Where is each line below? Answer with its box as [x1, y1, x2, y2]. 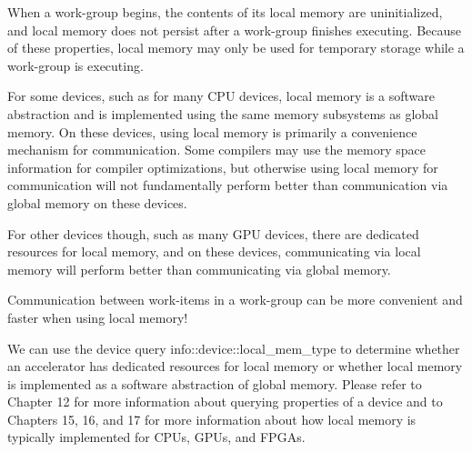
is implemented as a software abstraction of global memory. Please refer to [7, 374, 422, 393]
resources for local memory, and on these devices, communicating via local [7, 242, 421, 261]
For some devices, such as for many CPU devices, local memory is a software [7, 86, 435, 105]
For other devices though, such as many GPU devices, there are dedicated [7, 224, 419, 243]
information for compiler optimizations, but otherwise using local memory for [7, 157, 438, 176]
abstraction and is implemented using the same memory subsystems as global [7, 104, 438, 123]
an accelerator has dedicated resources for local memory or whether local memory [7, 357, 463, 376]
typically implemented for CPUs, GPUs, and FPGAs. [7, 427, 306, 447]
